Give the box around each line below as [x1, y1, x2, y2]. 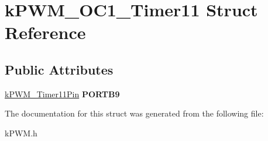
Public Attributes [5, 60, 114, 78]
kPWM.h [5, 126, 37, 139]
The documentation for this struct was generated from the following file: [5, 107, 264, 119]
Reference [5, 20, 86, 44]
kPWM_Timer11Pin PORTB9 [5, 87, 120, 100]
